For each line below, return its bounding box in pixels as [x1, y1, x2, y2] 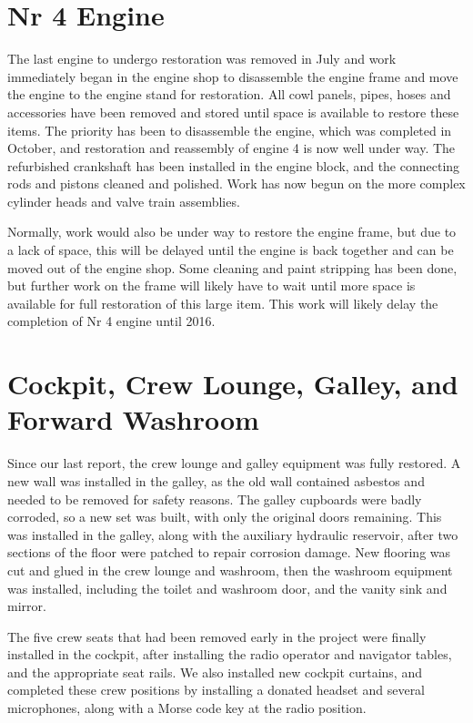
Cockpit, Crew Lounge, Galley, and [7, 365, 458, 402]
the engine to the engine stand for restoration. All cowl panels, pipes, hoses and [7, 85, 451, 104]
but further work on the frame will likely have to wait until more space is [7, 276, 416, 295]
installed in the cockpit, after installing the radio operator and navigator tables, [7, 645, 452, 664]
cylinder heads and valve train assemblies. [7, 191, 240, 210]
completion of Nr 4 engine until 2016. [7, 311, 216, 331]
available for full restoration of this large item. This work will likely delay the [7, 293, 438, 312]
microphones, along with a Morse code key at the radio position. [7, 698, 367, 718]
